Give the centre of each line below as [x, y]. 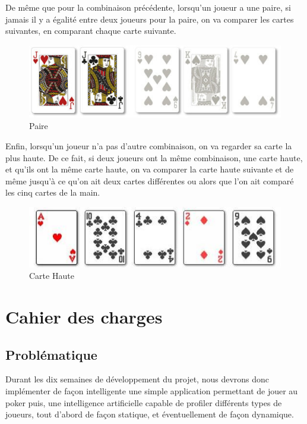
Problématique [51, 354]
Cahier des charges [84, 316]
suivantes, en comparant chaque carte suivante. [91, 31]
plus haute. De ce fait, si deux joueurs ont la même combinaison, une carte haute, [154, 157]
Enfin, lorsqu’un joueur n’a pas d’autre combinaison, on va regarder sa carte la [149, 146]
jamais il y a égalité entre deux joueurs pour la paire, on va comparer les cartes [150, 19]
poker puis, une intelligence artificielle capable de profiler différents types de [144, 402]
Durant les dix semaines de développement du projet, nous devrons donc [137, 379]
